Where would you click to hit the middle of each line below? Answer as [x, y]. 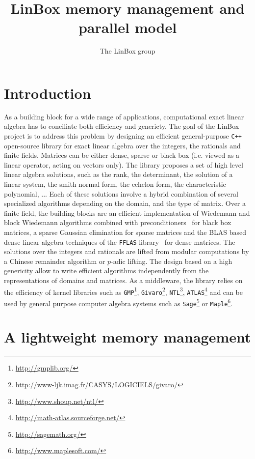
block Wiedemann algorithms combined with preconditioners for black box [118, 222]
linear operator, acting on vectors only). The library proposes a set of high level [124, 164]
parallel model [127, 27]
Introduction [48, 93]
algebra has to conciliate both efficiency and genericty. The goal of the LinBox [122, 126]
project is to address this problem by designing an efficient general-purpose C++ [123, 136]
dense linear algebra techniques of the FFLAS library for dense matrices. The [120, 242]
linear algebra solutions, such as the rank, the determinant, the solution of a [118, 174]
